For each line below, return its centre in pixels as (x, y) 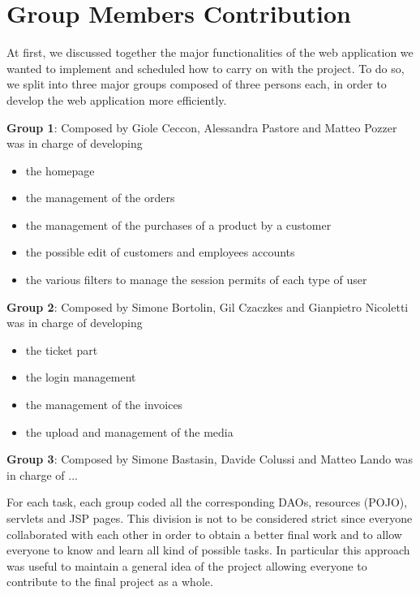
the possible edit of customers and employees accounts (160, 252)
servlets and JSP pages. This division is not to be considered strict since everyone (210, 518)
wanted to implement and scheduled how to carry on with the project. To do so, (206, 68)
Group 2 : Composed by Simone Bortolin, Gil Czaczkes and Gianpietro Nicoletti (208, 306)
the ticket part (62, 349)
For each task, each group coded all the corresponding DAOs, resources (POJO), (207, 502)
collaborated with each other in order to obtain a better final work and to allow (204, 534)
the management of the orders (100, 198)
